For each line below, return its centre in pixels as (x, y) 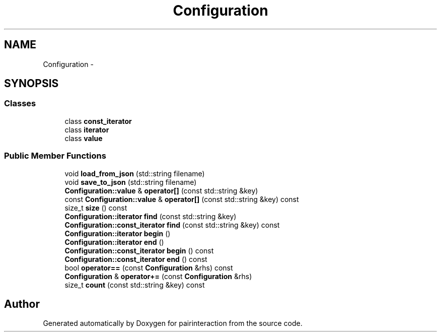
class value (84, 138)
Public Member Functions (55, 156)
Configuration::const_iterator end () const (136, 259)
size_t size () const (96, 208)
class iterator (87, 129)
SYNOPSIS (31, 84)
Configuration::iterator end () (114, 242)
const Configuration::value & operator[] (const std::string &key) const (182, 199)
